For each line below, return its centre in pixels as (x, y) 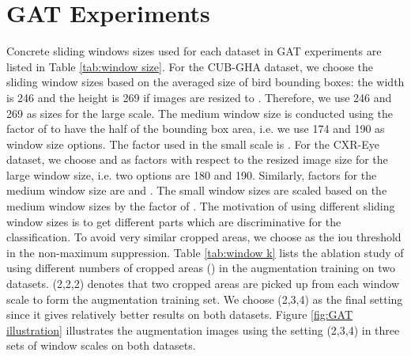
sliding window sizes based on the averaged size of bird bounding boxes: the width (205, 82)
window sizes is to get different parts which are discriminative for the (174, 221)
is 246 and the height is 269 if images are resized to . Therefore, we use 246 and (199, 97)
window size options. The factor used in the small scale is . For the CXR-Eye (193, 144)
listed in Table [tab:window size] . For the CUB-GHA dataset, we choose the (190, 66)
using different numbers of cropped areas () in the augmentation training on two (201, 268)
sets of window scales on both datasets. (101, 345)
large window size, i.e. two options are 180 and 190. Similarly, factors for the (192, 174)
